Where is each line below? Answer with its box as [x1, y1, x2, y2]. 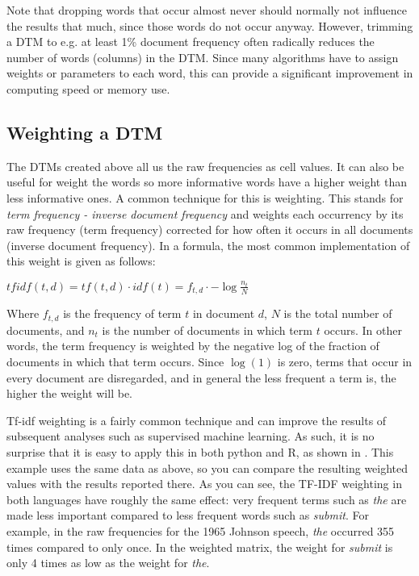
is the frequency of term [63, 305, 182, 322]
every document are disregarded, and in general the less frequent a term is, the [6, 369, 396, 386]
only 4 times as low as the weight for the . [6, 554, 210, 571]
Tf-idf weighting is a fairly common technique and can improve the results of [6, 411, 387, 428]
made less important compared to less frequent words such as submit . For [6, 507, 369, 524]
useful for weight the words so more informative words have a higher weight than [6, 173, 407, 190]
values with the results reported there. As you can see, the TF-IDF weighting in [6, 475, 402, 492]
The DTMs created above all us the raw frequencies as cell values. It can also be [6, 157, 404, 174]
